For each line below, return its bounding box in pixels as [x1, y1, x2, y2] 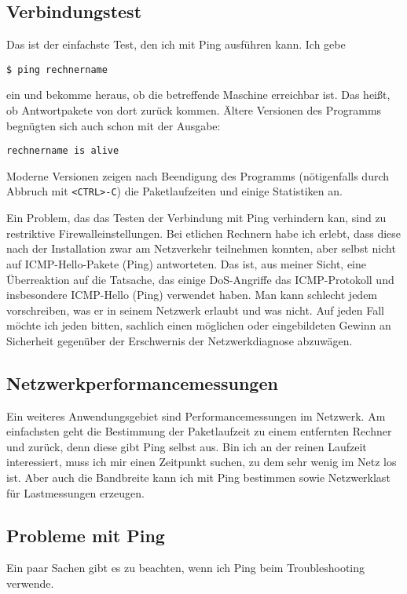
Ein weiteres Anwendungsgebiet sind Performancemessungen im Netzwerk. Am [6, 407, 386, 424]
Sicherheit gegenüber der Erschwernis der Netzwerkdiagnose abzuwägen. [6, 332, 353, 348]
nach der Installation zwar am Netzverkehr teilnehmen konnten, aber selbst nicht [6, 240, 396, 257]
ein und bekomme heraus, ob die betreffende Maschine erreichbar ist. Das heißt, [6, 86, 390, 103]
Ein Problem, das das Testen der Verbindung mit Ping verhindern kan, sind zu [6, 210, 387, 226]
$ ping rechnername [6, 64, 108, 75]
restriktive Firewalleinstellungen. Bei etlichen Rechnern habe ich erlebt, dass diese [6, 224, 401, 241]
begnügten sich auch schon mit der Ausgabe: [6, 117, 221, 133]
